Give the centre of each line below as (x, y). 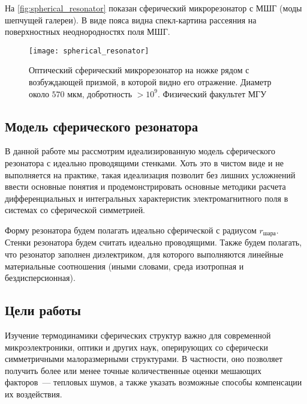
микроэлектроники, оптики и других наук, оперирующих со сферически (136, 347)
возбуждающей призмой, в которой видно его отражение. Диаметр (150, 82)
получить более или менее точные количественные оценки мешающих (133, 370)
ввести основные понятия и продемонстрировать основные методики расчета (145, 186)
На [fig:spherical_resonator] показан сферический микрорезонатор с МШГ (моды (153, 8)
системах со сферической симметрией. (75, 210)
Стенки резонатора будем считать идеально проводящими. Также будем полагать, (153, 242)
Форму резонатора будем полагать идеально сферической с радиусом (131, 230)
